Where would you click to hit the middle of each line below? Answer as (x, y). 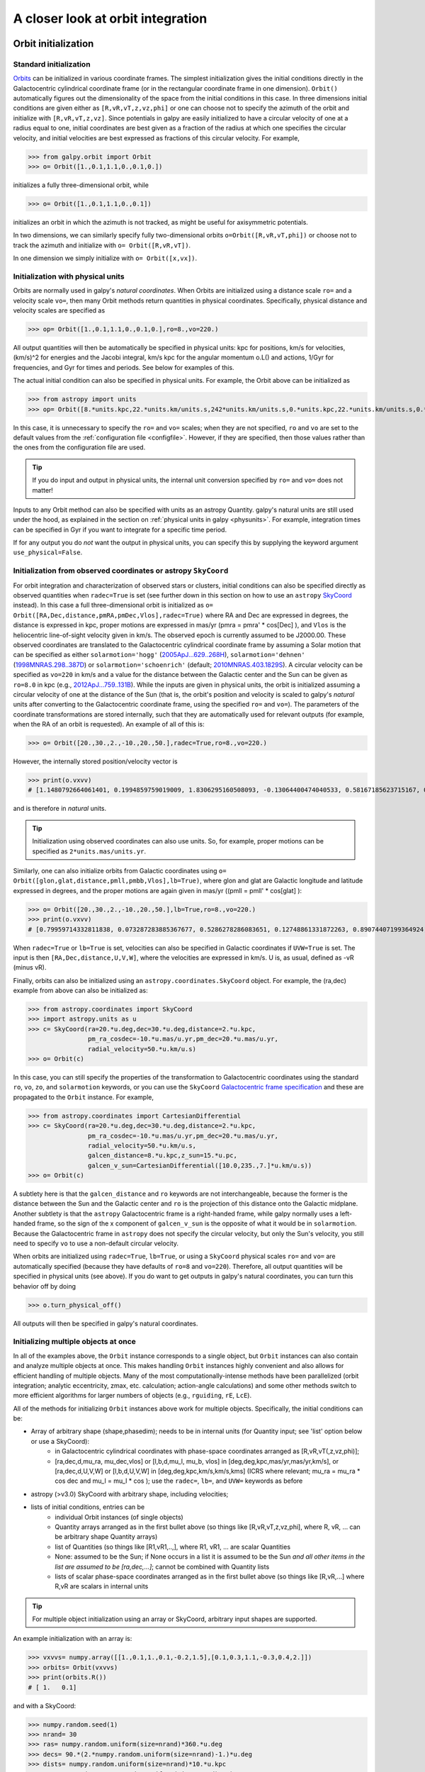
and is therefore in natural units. (60, 809)
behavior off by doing (44, 1286)
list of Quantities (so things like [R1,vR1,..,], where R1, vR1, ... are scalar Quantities (172, 1547)
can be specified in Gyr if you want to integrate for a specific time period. (120, 529)
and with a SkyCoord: (45, 1705)
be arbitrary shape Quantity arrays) (106, 1537)
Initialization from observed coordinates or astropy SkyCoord (121, 571)
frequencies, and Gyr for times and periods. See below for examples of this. (124, 367)
